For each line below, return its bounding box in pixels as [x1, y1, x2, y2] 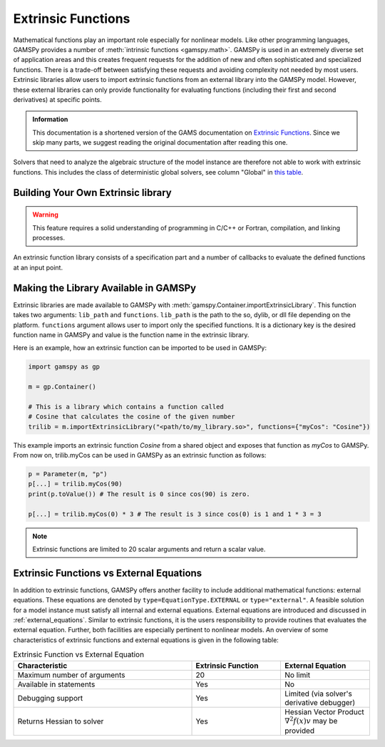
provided [284, 726, 315, 736]
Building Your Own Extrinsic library [13, 186, 172, 199]
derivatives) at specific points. [13, 95, 103, 103]
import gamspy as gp [28, 363, 100, 371]
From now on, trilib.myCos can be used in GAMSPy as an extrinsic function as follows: [13, 450, 267, 459]
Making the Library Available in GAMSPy [13, 282, 196, 294]
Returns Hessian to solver [17, 716, 104, 726]
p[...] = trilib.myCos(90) [28, 480, 123, 488]
